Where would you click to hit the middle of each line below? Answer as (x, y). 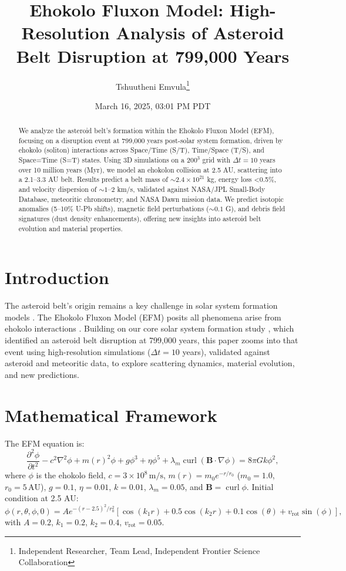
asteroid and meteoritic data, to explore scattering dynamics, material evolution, (150, 363)
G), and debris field (256, 209)
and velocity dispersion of (58, 189)
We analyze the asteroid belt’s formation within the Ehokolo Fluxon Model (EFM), (146, 131)
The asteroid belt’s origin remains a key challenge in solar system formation (141, 305)
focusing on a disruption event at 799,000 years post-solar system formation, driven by (151, 140)
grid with (216, 160)
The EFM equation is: (45, 443)
